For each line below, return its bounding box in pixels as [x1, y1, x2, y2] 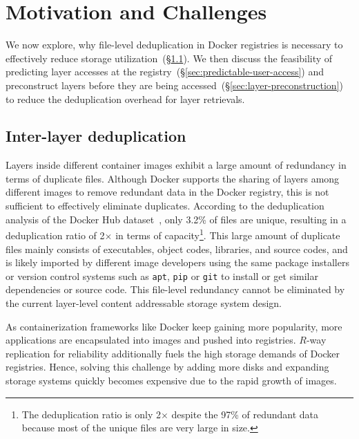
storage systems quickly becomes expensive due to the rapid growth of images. [6, 373, 337, 387]
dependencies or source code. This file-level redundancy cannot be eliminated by [6, 282, 345, 297]
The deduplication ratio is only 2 [21, 407, 161, 421]
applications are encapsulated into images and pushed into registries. [6, 333, 296, 347]
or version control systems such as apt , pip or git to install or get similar [6, 268, 318, 283]
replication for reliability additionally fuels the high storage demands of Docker [6, 346, 340, 360]
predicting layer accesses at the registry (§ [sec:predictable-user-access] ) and [6, 64, 324, 79]
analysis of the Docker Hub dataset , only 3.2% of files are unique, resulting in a [6, 212, 347, 226]
